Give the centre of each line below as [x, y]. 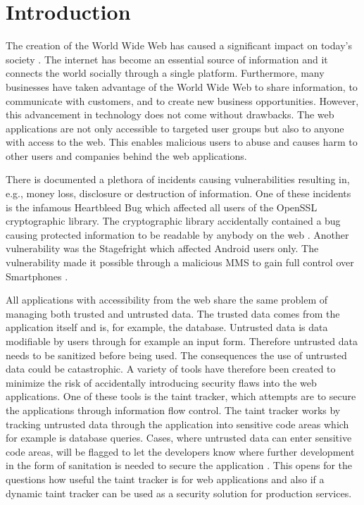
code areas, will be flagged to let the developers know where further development [180, 451]
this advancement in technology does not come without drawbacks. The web [170, 114]
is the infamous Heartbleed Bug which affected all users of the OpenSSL [162, 207]
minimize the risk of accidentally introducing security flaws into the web [161, 382]
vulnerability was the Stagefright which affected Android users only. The [162, 248]
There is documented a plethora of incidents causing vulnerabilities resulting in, [178, 179]
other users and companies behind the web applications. [126, 155]
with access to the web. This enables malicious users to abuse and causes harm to [182, 142]
